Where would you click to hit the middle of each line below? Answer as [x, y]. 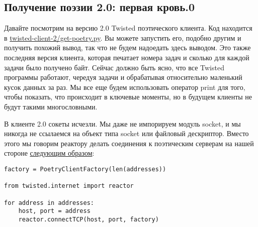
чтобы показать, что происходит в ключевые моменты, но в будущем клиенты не [128, 97]
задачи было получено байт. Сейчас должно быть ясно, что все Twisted [114, 67]
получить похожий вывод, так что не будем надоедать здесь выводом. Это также [127, 47]
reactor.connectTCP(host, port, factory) [89, 219]
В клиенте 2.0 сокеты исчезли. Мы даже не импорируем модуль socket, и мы [122, 123]
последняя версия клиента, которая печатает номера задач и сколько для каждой [127, 57]
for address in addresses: [49, 203]
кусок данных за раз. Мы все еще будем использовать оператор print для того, [125, 87]
